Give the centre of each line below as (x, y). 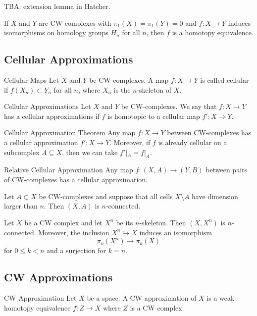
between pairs (227, 170)
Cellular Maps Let (32, 79)
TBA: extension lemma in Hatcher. (57, 6)
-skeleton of (154, 89)
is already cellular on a (193, 142)
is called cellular (225, 79)
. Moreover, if (130, 142)
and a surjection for (77, 250)
